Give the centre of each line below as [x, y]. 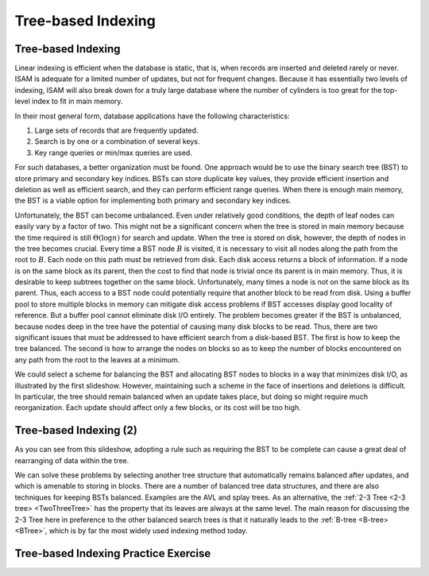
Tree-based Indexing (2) [76, 430]
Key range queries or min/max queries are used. [113, 153]
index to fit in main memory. [77, 101]
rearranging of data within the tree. [72, 460]
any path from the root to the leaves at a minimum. [97, 360]
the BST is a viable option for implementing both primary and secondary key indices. [153, 201]
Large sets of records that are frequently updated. [116, 130]
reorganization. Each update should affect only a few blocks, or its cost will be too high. [158, 408]
